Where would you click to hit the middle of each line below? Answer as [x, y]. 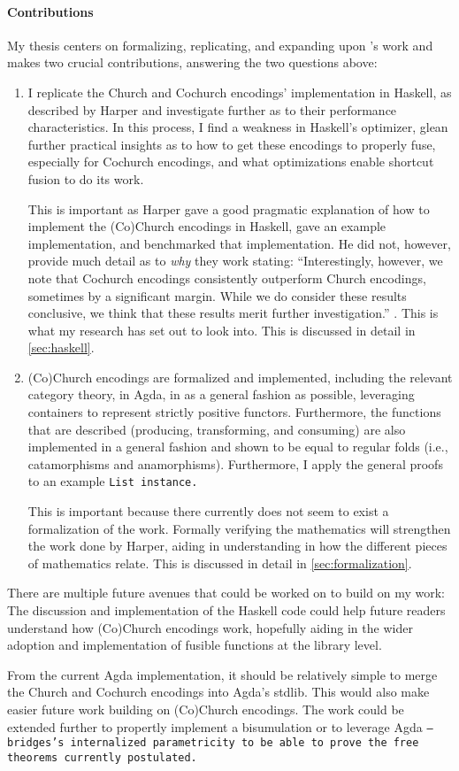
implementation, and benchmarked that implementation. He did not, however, [239, 243]
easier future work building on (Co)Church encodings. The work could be [206, 709]
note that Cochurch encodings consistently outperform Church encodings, [227, 278]
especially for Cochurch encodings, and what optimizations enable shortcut [231, 162]
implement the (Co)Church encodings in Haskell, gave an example [207, 226]
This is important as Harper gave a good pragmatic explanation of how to [229, 208]
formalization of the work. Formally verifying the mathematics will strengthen [239, 528]
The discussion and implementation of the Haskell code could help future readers [226, 610]
